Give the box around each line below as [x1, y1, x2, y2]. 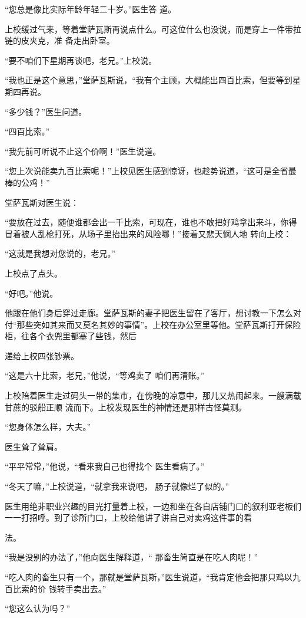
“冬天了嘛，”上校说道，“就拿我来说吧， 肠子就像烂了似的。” [5, 480, 229, 492]
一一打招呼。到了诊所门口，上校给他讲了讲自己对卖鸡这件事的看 [5, 511, 252, 524]
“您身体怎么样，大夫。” [5, 420, 91, 433]
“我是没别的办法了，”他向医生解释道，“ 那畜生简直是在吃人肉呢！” [5, 551, 258, 563]
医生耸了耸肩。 [5, 440, 62, 452]
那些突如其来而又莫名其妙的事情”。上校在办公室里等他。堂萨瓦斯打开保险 [16, 318, 301, 330]
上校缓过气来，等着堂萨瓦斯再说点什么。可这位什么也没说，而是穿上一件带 [5, 22, 293, 35]
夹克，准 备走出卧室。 [29, 34, 115, 47]
